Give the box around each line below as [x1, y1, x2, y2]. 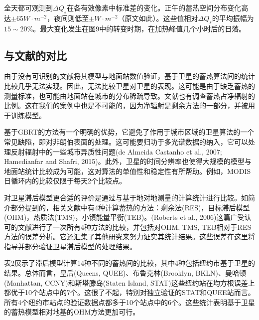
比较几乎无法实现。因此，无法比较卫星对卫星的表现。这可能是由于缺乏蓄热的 [4, 80, 255, 91]
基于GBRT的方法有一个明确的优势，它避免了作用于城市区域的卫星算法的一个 [4, 127, 255, 137]
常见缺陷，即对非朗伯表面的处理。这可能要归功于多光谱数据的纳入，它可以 [4, 136, 248, 147]
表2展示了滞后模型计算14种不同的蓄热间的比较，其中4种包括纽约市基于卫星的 [4, 258, 255, 268]
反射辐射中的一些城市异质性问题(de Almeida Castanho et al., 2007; [10, 146, 222, 157]
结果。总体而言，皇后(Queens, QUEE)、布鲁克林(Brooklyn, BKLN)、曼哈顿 [4, 268, 247, 278]
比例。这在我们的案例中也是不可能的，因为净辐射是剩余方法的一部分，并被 [4, 100, 248, 111]
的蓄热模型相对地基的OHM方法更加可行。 [4, 307, 140, 317]
